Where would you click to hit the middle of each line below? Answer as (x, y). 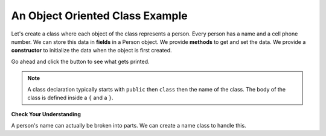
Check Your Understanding (46, 114)
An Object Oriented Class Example (100, 16)
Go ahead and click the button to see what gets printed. (80, 61)
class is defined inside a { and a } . (71, 97)
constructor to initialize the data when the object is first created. (91, 51)
